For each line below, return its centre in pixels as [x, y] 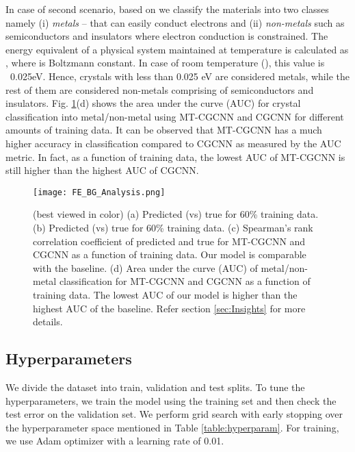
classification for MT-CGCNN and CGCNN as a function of [185, 281]
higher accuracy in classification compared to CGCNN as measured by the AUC [173, 143]
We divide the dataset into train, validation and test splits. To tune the [155, 387]
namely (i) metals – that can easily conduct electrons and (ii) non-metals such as [175, 22]
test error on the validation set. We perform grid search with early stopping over [174, 414]
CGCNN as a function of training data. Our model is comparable [170, 254]
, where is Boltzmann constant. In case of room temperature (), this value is [165, 63]
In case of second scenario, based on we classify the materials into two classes [167, 9]
